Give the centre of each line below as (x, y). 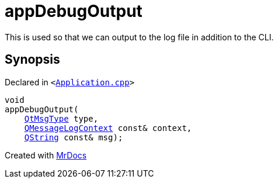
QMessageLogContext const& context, (108, 128)
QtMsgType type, (61, 118)
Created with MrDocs (46, 155)
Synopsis (32, 60)
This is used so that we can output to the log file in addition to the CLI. (139, 37)
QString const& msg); (74, 137)
